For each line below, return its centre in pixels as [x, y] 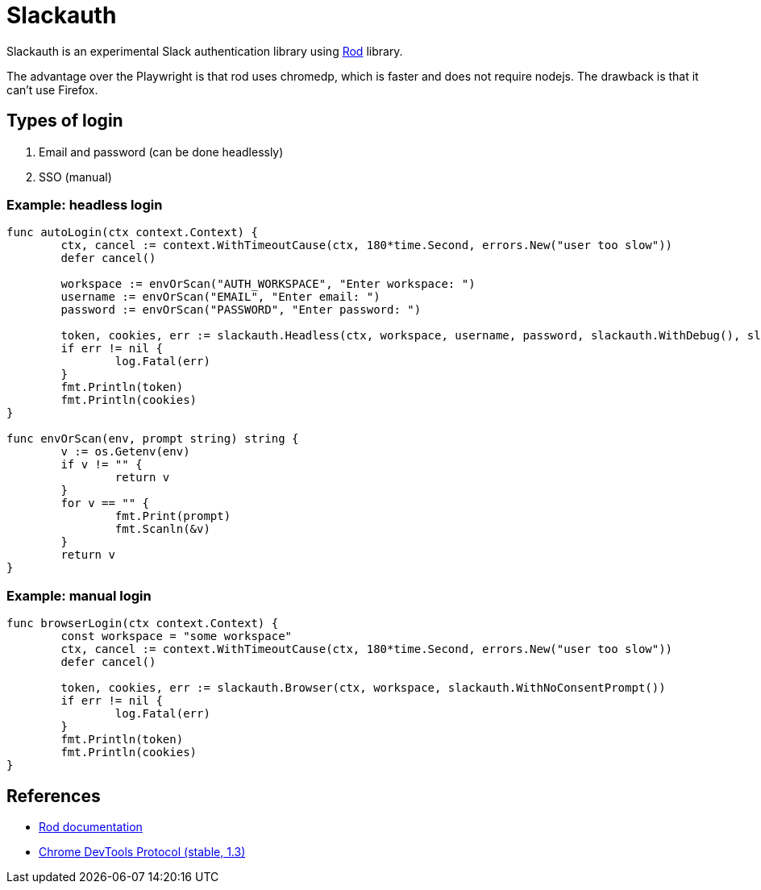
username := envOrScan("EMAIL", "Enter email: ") [220, 297]
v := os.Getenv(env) [125, 452]
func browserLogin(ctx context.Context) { [143, 624]
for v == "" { [105, 503]
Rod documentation [91, 826]
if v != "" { [102, 465]
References [54, 796]
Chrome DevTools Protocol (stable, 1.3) [142, 851]
